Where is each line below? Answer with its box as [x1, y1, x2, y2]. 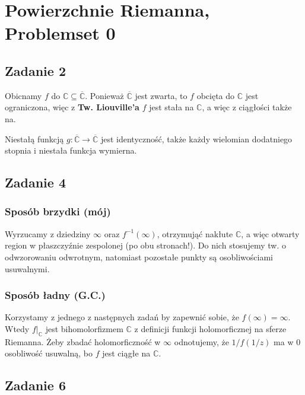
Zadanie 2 [5, 61, 66, 79]
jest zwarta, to [135, 89, 188, 101]
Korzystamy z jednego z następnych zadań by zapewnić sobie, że [5, 311, 239, 323]
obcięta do [196, 89, 235, 101]
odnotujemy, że [174, 335, 229, 348]
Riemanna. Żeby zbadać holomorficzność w [5, 335, 161, 348]
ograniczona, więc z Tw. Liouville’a [5, 101, 139, 113]
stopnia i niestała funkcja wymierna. [5, 144, 137, 157]
